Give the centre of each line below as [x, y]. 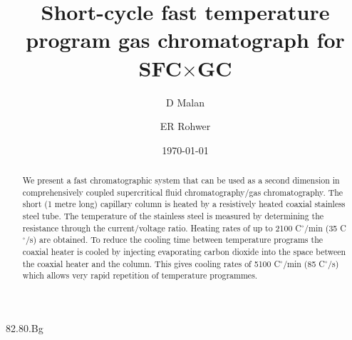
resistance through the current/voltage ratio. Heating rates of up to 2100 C [162, 227]
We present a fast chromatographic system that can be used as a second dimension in [181, 180]
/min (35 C [325, 227]
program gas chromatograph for [185, 40]
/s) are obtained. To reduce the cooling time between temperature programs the [174, 240]
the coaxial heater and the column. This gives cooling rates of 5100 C [151, 263]
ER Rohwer [185, 126]
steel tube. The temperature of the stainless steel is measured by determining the [173, 216]
